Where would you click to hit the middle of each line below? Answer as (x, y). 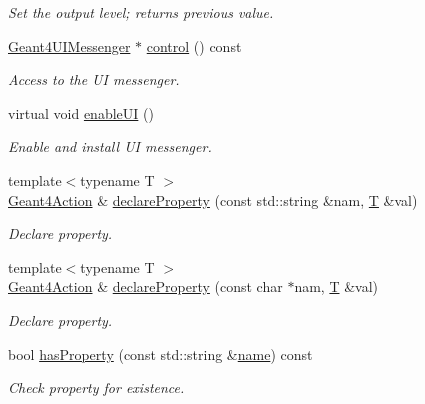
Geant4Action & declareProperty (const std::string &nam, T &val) (213, 199)
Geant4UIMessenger (69, 45)
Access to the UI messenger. (94, 79)
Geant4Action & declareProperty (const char (145, 286)
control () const (194, 45)
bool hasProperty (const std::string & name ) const (160, 353)
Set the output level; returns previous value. (141, 12)
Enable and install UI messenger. (110, 146)
